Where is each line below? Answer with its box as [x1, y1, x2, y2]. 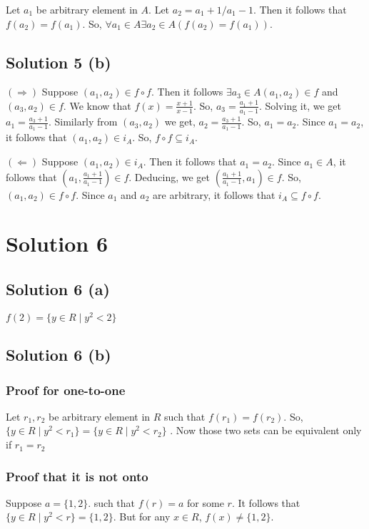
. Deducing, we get [128, 169, 211, 184]
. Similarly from [48, 114, 118, 129]
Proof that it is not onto [6, 467, 148, 485]
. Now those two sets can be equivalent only [170, 423, 362, 438]
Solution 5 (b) [6, 51, 111, 73]
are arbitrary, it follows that [153, 187, 276, 202]
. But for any [113, 509, 171, 524]
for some [187, 495, 224, 510]
